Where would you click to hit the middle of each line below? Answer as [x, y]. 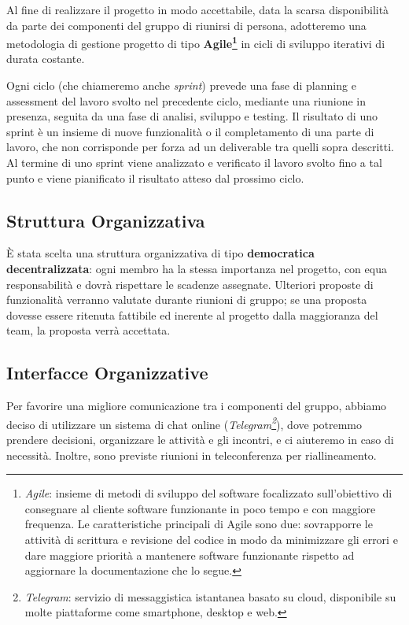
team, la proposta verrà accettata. [88, 330]
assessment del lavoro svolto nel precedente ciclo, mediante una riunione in [186, 100]
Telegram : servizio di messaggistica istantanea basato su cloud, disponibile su [210, 596]
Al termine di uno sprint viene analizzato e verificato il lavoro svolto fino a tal [194, 162]
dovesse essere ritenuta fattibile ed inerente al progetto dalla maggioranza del [192, 314]
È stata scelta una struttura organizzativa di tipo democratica [160, 253]
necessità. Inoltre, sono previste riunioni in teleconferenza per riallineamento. [192, 455]
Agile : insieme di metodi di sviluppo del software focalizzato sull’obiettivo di [208, 493]
